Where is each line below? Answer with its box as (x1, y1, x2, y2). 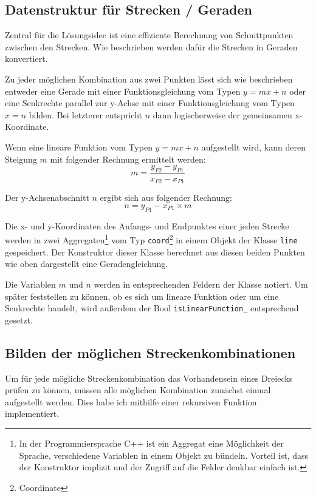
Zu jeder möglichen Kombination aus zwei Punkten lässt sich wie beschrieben (5, 72, 293, 85)
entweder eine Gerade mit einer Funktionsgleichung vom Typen (5, 84, 241, 97)
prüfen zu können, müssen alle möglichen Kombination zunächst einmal (5, 384, 271, 396)
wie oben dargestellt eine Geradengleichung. (5, 257, 168, 270)
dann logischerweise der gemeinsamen (153, 108, 292, 121)
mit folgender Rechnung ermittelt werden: (50, 152, 206, 165)
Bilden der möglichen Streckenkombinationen (5, 343, 296, 362)
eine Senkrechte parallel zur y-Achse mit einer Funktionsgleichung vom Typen (5, 96, 295, 109)
